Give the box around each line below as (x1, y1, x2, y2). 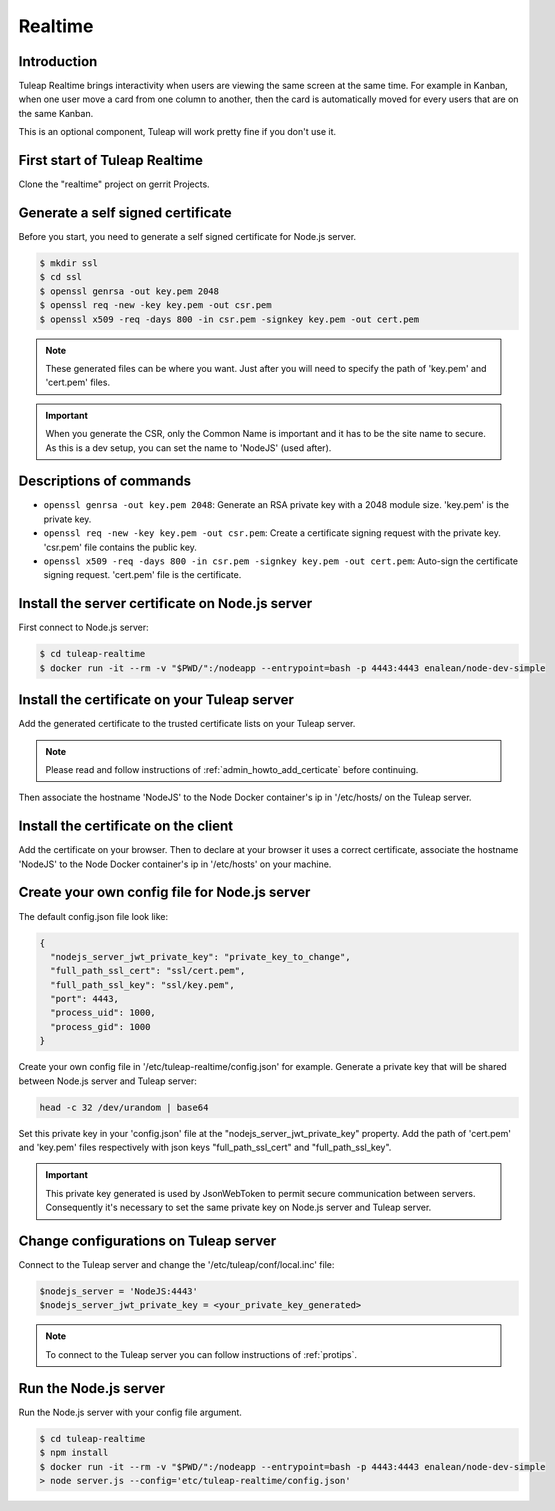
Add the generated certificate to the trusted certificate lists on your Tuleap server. (18, 718, 356, 730)
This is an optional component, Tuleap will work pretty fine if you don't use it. (18, 126, 337, 138)
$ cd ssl (39, 271, 83, 283)
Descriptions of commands (18, 473, 192, 490)
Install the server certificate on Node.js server (18, 595, 313, 612)
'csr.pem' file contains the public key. (43, 541, 197, 553)
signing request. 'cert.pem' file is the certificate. (43, 569, 242, 581)
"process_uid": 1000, (50, 1007, 157, 1019)
